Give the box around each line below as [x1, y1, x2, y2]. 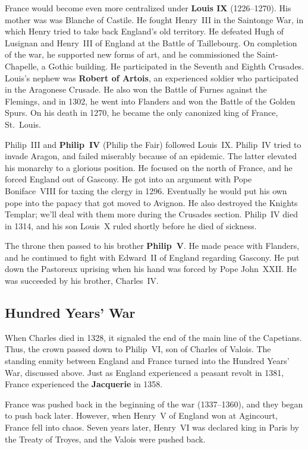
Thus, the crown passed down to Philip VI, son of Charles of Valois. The [5, 343, 271, 355]
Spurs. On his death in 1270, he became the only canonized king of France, [5, 106, 278, 119]
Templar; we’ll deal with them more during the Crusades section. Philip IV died [5, 208, 298, 220]
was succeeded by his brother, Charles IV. [5, 274, 159, 287]
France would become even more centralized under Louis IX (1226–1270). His [5, 2, 291, 14]
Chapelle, [5, 59, 39, 72]
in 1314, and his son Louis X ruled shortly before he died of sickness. [5, 219, 257, 232]
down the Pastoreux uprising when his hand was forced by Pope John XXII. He [5, 263, 297, 275]
